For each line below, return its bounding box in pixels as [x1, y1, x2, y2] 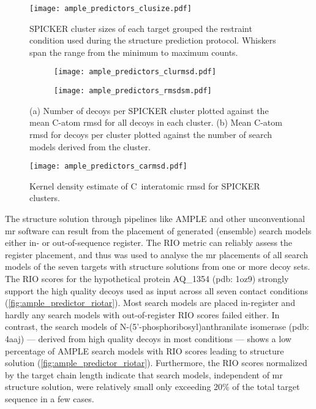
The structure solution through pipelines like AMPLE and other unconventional [5, 212, 305, 224]
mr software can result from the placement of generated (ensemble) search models [5, 224, 312, 237]
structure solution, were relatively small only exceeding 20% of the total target [5, 380, 300, 393]
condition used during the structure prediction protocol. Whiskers [29, 34, 276, 47]
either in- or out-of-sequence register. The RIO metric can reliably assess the [5, 236, 293, 249]
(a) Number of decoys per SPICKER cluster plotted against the [29, 104, 269, 117]
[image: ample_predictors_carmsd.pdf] [29, 162, 187, 171]
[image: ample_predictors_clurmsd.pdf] [54, 67, 216, 77]
